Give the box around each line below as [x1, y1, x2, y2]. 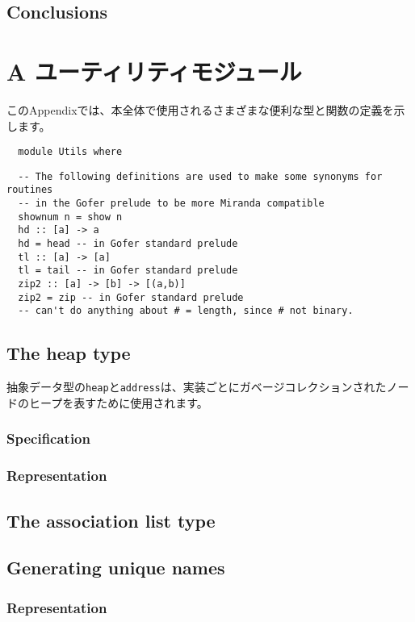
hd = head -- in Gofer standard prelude [18, 238, 238, 250]
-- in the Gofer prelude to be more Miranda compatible [18, 198, 325, 210]
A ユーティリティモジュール [6, 54, 302, 87]
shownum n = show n [18, 211, 123, 223]
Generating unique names [6, 555, 225, 580]
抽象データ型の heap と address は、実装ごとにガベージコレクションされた [6, 378, 387, 395]
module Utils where [18, 146, 123, 158]
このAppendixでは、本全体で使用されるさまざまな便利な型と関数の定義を [6, 101, 394, 118]
